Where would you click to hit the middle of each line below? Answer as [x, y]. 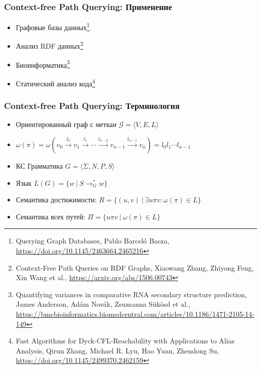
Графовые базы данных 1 [53, 26]
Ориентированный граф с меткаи [66, 124]
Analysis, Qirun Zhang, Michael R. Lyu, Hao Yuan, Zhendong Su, [117, 350]
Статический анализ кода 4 [55, 82]
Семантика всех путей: [50, 216]
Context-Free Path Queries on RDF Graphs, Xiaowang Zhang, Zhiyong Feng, [135, 267]
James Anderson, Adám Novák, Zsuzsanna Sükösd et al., [103, 304]
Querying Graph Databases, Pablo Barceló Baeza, [93, 241]
